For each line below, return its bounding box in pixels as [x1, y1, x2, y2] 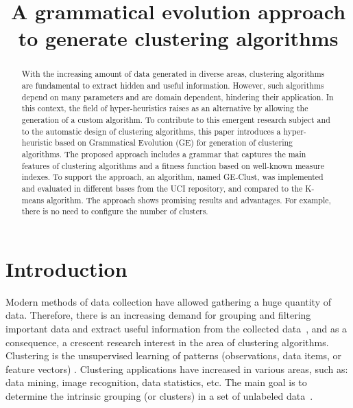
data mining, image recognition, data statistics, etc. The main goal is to [5, 375, 307, 389]
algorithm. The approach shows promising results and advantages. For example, [47, 194, 331, 205]
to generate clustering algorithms [18, 24, 339, 52]
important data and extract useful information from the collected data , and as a [5, 321, 348, 336]
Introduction [5, 254, 127, 282]
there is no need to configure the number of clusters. [21, 205, 208, 217]
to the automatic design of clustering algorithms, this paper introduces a [21, 125, 281, 137]
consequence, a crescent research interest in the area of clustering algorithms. [5, 335, 329, 349]
